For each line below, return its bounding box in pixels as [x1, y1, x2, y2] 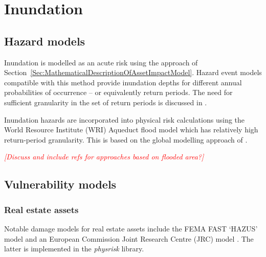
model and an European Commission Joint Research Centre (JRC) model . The [4, 233, 254, 244]
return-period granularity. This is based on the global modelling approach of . [4, 134, 248, 145]
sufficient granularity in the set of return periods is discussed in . [4, 97, 207, 107]
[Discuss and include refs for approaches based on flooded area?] [4, 151, 204, 162]
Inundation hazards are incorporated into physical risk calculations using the [4, 114, 245, 125]
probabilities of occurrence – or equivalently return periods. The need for [4, 87, 233, 98]
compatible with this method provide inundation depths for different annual [4, 77, 242, 87]
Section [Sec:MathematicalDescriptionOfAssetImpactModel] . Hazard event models [4, 67, 262, 78]
